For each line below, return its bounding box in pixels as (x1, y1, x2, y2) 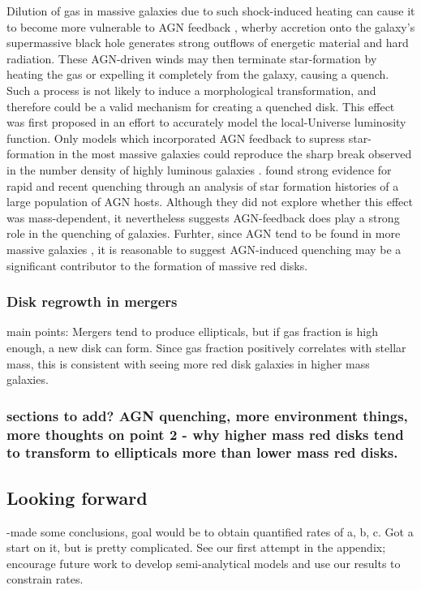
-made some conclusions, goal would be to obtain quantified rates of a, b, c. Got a (6, 523, 414, 540)
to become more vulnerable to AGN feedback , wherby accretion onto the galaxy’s (6, 18, 415, 35)
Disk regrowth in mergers (6, 291, 178, 312)
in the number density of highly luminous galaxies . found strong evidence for (6, 161, 392, 178)
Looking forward (6, 484, 148, 510)
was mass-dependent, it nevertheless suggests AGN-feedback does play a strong (6, 209, 400, 226)
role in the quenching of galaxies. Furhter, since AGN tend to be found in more (6, 225, 401, 242)
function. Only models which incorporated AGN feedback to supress (6, 129, 346, 146)
